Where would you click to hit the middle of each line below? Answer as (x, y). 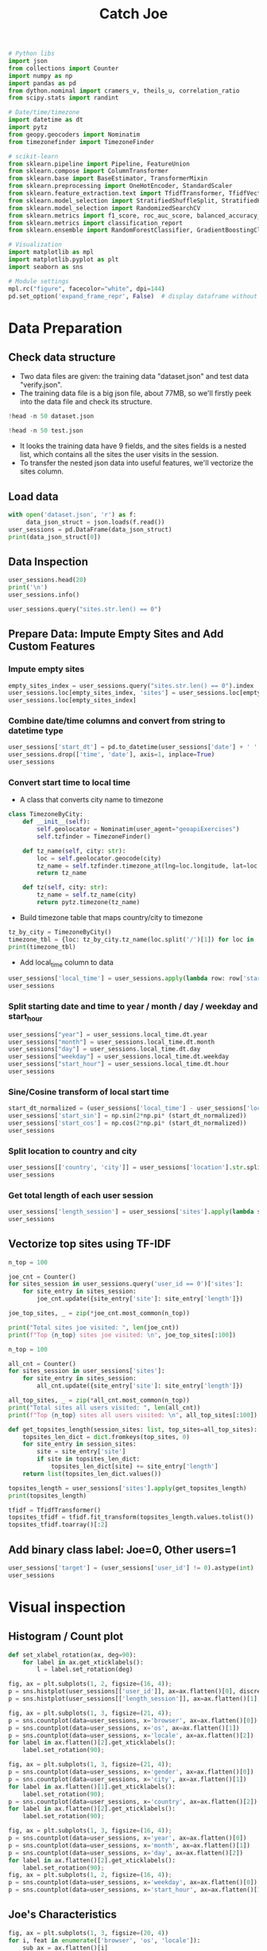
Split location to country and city (73, 1151)
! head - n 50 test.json (46, 431)
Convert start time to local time (70, 782)
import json (28, 61)
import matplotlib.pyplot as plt (64, 259)
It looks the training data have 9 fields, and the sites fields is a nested (133, 446)
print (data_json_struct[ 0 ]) (55, 537)
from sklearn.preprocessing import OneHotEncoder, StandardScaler (120, 186)
